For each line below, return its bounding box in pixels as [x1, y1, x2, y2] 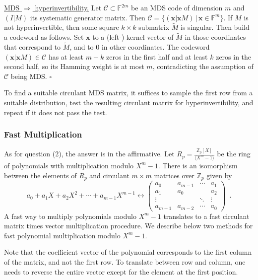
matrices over [154, 170, 194, 180]
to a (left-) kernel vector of [92, 32, 174, 42]
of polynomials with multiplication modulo [4, 160, 134, 170]
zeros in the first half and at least [106, 51, 208, 62]
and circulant [89, 170, 129, 180]
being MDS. [10, 70, 47, 81]
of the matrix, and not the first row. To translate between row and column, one [4, 256, 246, 267]
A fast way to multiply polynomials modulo [4, 210, 136, 221]
